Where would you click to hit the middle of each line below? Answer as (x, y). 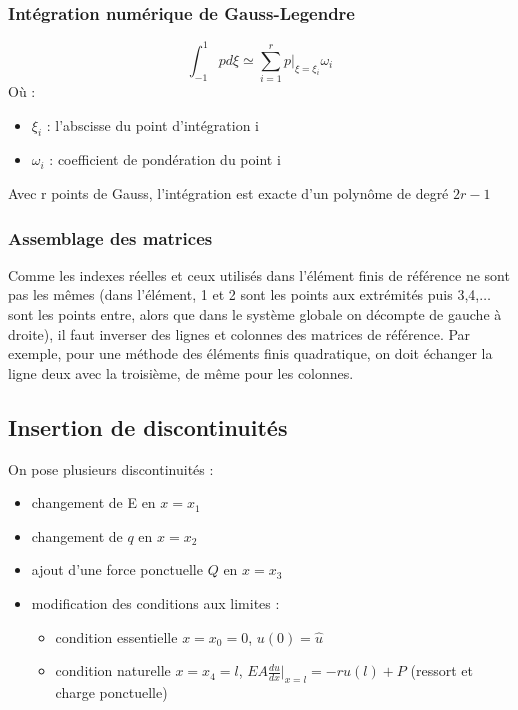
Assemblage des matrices (110, 237)
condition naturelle (113, 670)
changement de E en (93, 502)
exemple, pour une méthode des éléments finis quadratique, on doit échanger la (250, 353)
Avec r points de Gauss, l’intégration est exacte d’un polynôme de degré (228, 193)
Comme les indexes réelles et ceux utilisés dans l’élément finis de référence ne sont (259, 274)
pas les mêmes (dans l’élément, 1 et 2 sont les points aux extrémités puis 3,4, (244, 294)
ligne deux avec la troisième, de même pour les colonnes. (181, 372)
